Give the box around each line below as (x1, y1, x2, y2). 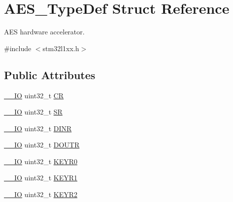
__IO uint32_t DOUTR (4, 140, 80, 150)
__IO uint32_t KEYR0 (4, 156, 77, 166)
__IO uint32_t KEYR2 (4, 189, 77, 200)
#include (4, 43, 32, 53)
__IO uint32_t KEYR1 (4, 173, 77, 183)
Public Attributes (4, 67, 96, 82)
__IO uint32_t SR (4, 107, 63, 117)
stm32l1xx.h (42, 43, 79, 53)
